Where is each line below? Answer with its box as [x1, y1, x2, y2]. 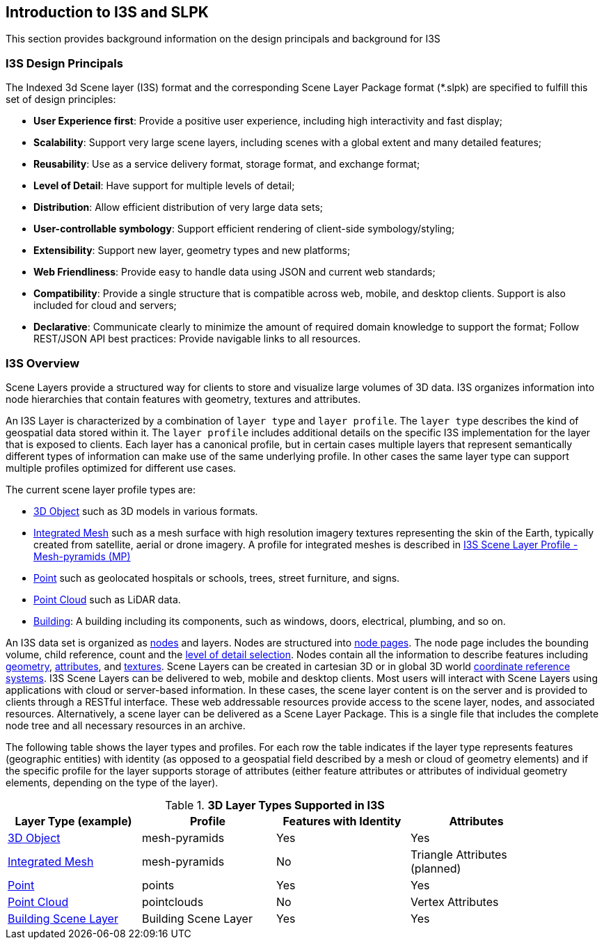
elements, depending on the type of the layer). [6, 776, 218, 788]
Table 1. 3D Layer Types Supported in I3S [165, 797, 385, 812]
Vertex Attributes [411, 894, 499, 909]
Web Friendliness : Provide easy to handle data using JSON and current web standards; [33, 266, 436, 278]
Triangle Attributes [411, 847, 507, 861]
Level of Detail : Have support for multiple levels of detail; [33, 180, 295, 192]
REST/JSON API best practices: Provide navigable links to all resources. [33, 333, 361, 345]
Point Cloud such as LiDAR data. [33, 593, 181, 605]
